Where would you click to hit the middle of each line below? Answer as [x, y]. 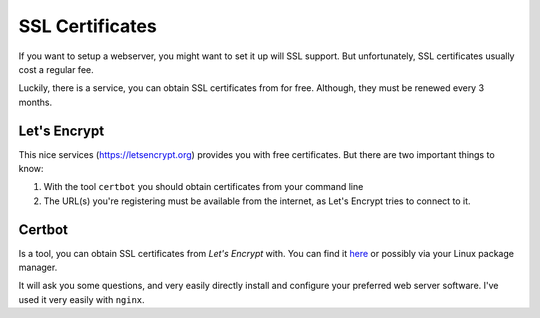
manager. [38, 267]
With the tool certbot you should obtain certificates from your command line [203, 187]
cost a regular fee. [56, 69]
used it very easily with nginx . [81, 299]
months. [35, 102]
